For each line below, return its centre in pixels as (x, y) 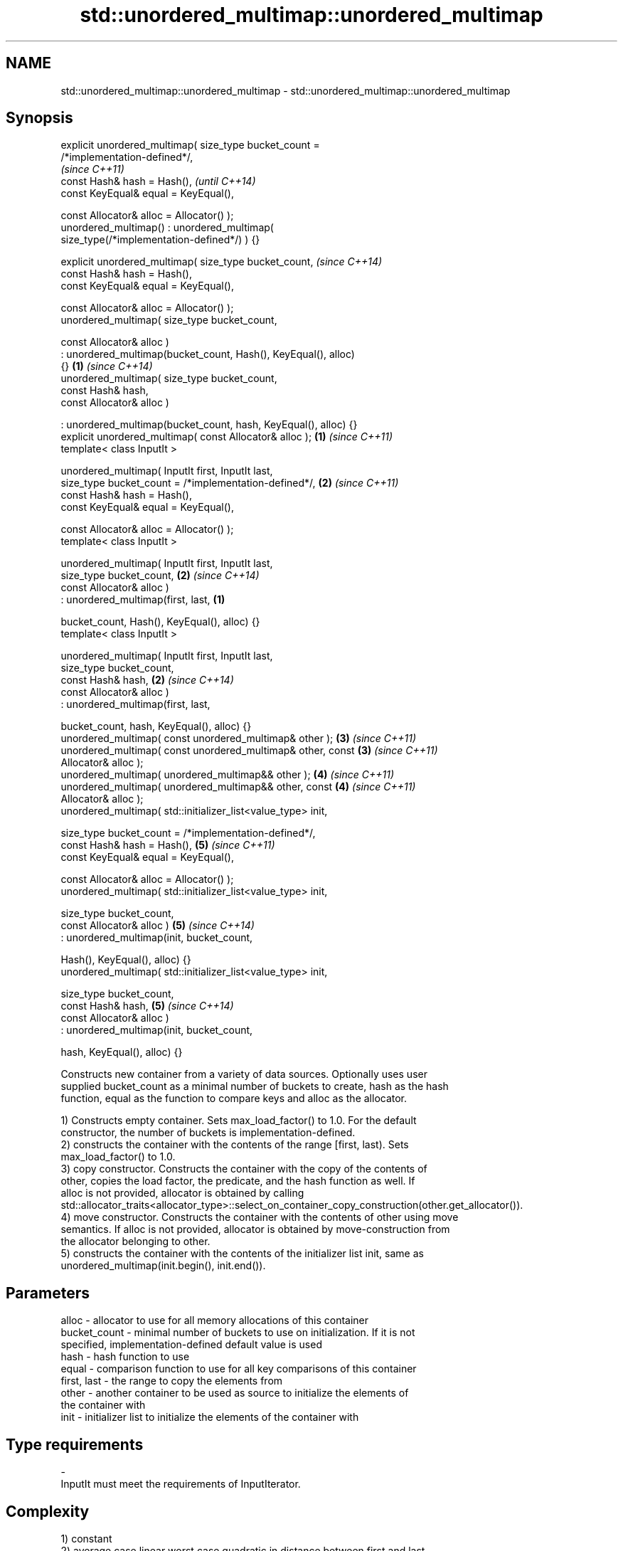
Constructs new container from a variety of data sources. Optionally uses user (244, 1074)
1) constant (86, 1538)
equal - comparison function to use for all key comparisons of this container (239, 1369)
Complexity (48, 1511)
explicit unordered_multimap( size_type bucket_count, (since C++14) (222, 262)
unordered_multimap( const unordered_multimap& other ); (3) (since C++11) (239, 739)
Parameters (48, 1293)
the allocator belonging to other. (135, 1242)
